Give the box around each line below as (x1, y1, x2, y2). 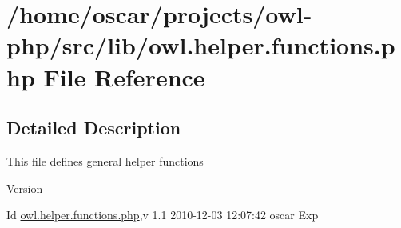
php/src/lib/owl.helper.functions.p (6, 29, 395, 62)
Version (6, 179, 43, 196)
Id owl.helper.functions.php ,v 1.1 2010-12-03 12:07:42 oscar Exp (6, 206, 319, 223)
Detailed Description (6, 115, 181, 140)
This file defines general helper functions (6, 152, 204, 169)
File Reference (43, 60, 205, 93)
